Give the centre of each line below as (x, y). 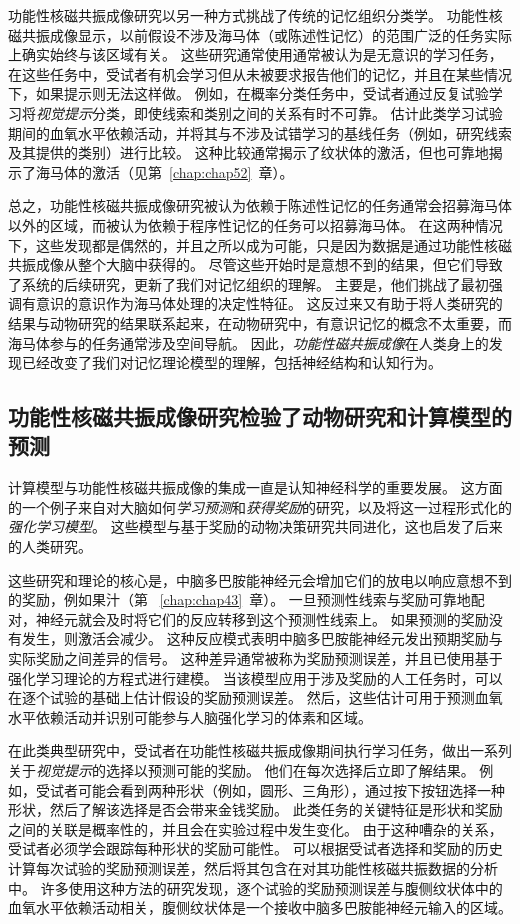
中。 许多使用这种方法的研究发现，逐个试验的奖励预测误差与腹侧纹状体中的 (255, 887)
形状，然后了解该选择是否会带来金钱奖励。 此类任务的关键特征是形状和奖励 (255, 809)
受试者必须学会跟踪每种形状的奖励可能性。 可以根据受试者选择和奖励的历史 (255, 848)
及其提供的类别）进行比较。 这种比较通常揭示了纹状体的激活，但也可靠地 (248, 152)
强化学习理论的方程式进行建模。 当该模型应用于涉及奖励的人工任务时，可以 (255, 677)
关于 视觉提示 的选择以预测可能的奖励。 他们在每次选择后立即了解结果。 (241, 770)
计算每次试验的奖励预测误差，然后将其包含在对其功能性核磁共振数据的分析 (253, 867)
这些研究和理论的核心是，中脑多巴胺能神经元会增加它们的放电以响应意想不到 (260, 579)
